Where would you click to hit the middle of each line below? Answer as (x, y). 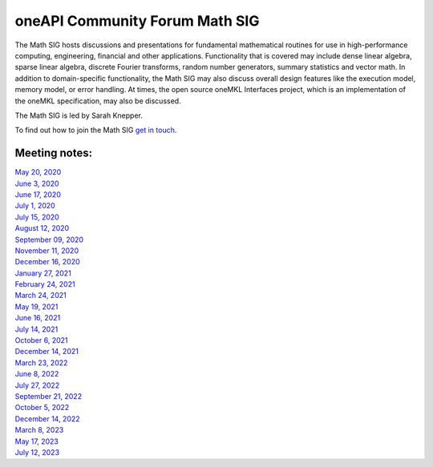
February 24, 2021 (45, 284)
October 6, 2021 (41, 340)
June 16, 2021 (38, 318)
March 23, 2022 (41, 362)
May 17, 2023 (37, 441)
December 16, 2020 (47, 262)
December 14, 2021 (47, 352)
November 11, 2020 (47, 250)
